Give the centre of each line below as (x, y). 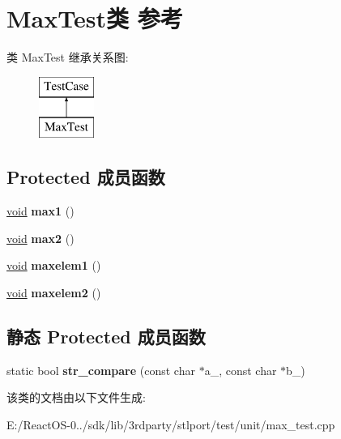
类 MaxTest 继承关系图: (68, 57)
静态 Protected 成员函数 (106, 336)
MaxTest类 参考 (95, 18)
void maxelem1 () (54, 265)
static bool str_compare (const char (101, 370)
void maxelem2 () (54, 292)
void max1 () (40, 211)
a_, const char (241, 370)
